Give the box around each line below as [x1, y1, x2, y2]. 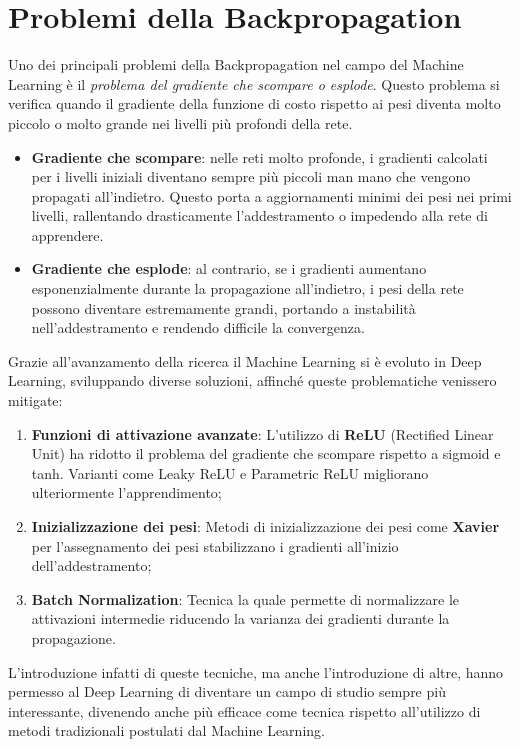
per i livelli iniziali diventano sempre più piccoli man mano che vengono [31, 166, 471, 187]
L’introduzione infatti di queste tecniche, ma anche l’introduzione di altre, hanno [8, 661, 504, 682]
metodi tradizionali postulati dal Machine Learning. [8, 720, 325, 741]
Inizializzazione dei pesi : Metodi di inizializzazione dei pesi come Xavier [31, 516, 500, 536]
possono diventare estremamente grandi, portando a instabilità [31, 297, 416, 318]
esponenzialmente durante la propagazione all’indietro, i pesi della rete [31, 278, 464, 299]
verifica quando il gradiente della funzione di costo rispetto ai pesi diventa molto [8, 93, 501, 114]
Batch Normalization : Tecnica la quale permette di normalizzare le [31, 588, 459, 609]
